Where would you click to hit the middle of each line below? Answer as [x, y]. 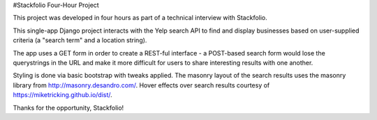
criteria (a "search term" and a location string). [80, 40]
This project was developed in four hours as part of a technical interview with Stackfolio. [140, 18]
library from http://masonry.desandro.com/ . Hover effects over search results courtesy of [141, 85]
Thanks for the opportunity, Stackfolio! [68, 108]
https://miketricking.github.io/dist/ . [63, 95]
